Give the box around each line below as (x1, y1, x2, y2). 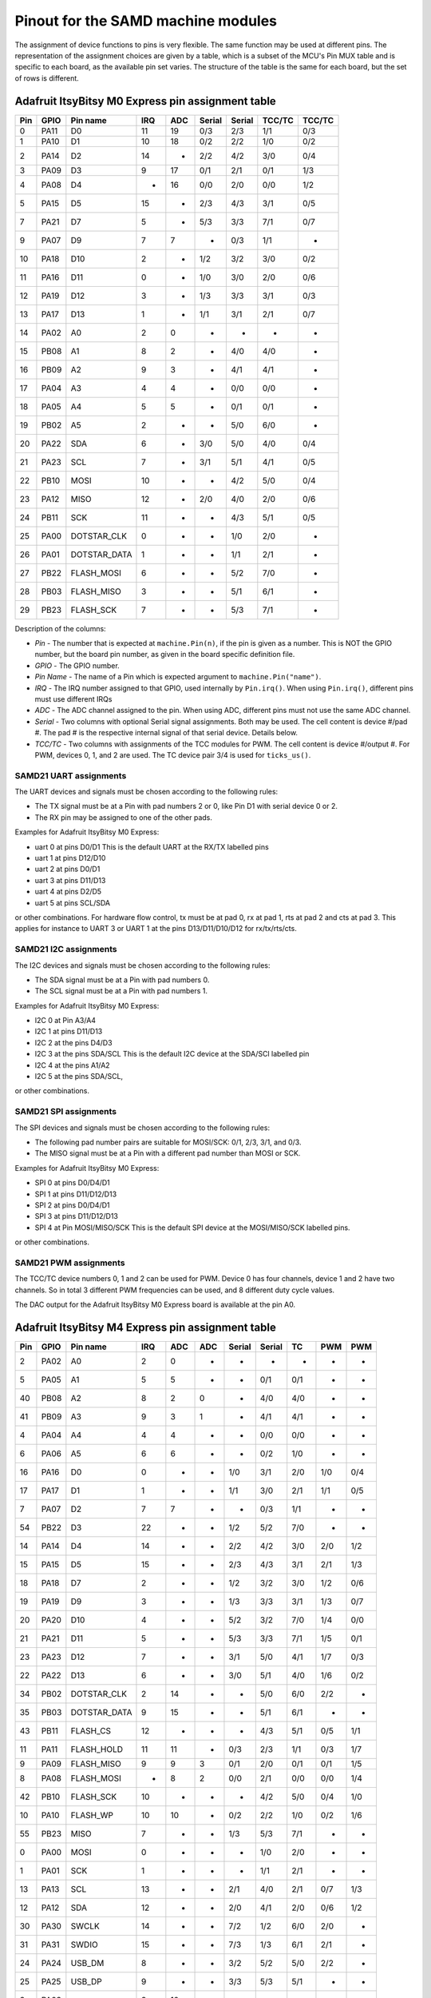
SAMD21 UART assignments (14, 770, 127, 781)
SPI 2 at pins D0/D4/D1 (34, 1200, 111, 1210)
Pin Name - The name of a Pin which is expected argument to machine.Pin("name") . (34, 672, 322, 682)
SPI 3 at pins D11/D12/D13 (34, 1212, 119, 1221)
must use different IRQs (34, 694, 113, 703)
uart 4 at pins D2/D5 (34, 887, 102, 897)
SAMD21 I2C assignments (14, 944, 117, 955)
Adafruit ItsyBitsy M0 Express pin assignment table (14, 94, 277, 108)
